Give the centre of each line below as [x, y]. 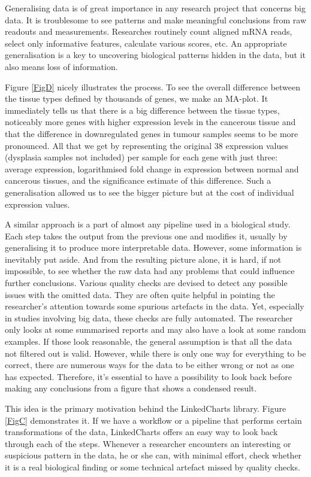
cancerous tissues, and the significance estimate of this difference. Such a [138, 180]
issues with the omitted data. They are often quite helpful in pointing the [140, 294]
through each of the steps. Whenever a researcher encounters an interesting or [148, 443]
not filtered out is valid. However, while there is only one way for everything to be [155, 353]
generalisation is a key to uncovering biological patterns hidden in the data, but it [155, 55]
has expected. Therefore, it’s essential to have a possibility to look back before [148, 376]
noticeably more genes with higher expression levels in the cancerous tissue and [150, 122]
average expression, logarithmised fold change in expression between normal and [152, 168]
